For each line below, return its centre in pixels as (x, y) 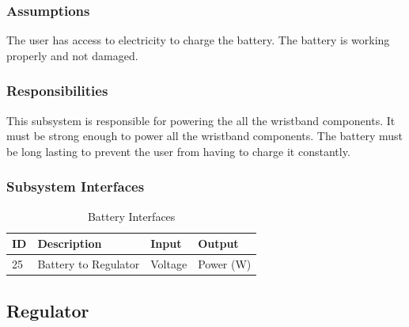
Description (70, 243)
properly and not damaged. (72, 55)
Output (218, 243)
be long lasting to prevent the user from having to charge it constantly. (178, 151)
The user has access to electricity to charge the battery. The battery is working (198, 40)
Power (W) (225, 264)
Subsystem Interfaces (76, 186)
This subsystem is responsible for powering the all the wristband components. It (201, 120)
